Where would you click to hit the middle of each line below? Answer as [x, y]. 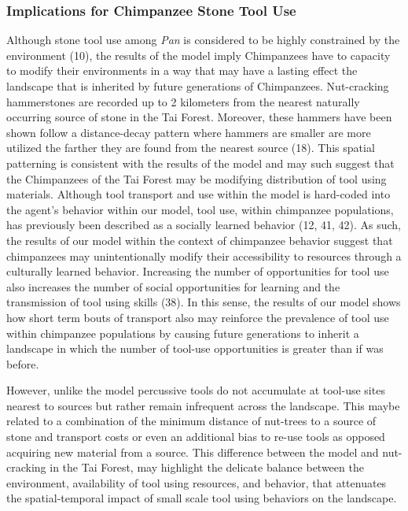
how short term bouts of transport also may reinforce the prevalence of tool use [198, 317]
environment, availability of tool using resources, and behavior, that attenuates [197, 482]
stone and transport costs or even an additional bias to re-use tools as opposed [196, 437]
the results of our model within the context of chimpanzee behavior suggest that [200, 240]
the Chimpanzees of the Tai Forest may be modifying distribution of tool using [197, 178]
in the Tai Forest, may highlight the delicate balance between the [207, 467]
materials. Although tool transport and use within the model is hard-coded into [198, 194]
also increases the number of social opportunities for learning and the [173, 286]
